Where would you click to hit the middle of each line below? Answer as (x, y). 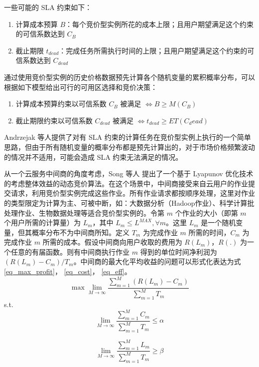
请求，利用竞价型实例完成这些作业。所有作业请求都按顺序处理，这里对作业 (133, 193)
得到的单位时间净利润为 (179, 251)
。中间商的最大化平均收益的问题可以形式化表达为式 (157, 261)
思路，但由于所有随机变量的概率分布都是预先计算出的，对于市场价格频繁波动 (129, 147)
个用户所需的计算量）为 (42, 222)
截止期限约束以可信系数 (54, 120)
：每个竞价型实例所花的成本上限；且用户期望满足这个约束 (160, 24)
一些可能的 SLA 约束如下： (48, 7)
